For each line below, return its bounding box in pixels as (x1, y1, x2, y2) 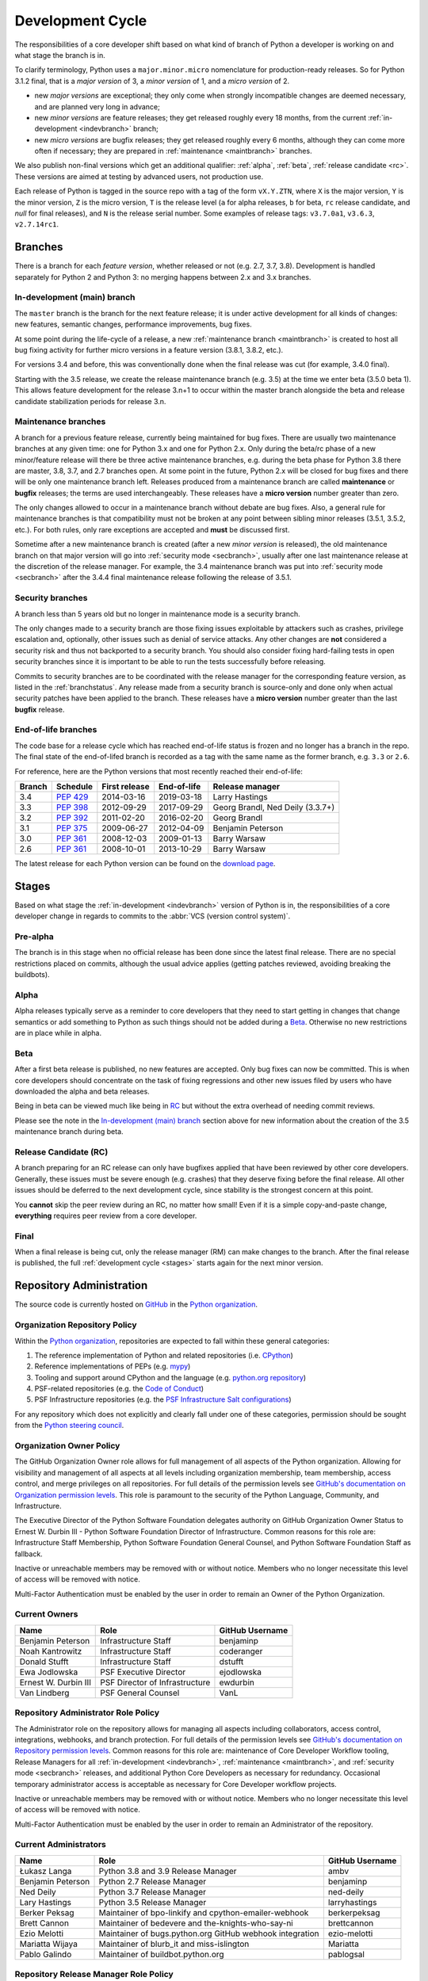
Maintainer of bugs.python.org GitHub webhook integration (98, 1928, 319, 1939)
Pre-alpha (14, 931, 55, 942)
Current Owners (14, 1609, 78, 1620)
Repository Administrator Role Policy (14, 1708, 160, 1719)
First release (101, 781, 150, 792)
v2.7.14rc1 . (14, 219, 59, 229)
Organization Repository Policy (14, 1319, 137, 1330)
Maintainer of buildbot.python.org (98, 1949, 225, 1960)
